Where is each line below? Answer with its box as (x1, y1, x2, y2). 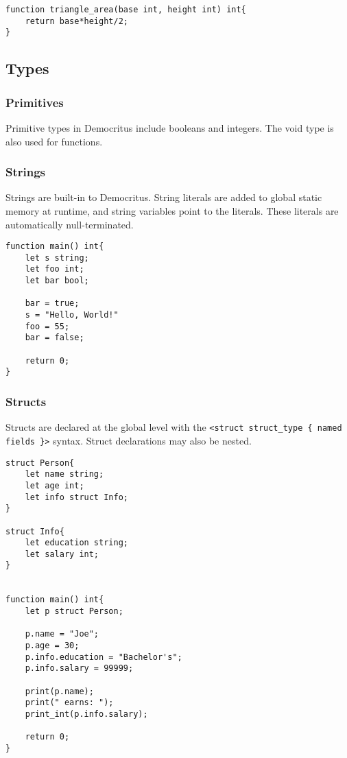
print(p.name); (25, 686, 94, 696)
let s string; (25, 252, 89, 263)
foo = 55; (25, 321, 70, 331)
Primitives (5, 93, 64, 110)
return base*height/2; (25, 16, 128, 26)
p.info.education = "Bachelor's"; (25, 652, 182, 662)
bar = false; (25, 333, 84, 343)
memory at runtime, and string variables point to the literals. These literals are (5, 203, 339, 217)
